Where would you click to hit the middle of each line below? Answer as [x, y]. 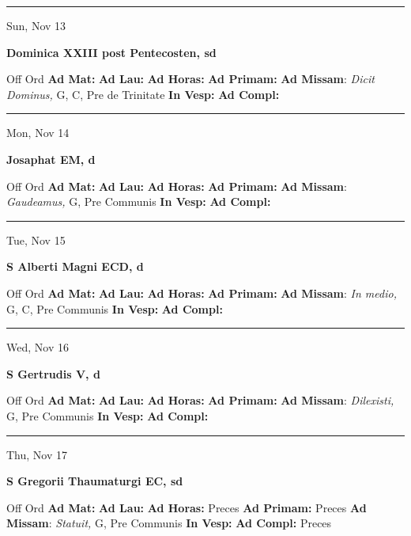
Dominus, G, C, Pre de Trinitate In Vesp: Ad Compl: [143, 94]
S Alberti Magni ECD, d [75, 266]
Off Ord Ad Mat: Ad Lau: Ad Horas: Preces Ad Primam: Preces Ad [187, 507]
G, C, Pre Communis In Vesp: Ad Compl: [115, 308]
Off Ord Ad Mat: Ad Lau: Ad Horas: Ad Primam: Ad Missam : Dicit [190, 79]
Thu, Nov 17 [37, 454]
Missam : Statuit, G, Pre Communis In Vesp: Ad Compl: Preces [169, 523]
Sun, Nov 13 [36, 25]
